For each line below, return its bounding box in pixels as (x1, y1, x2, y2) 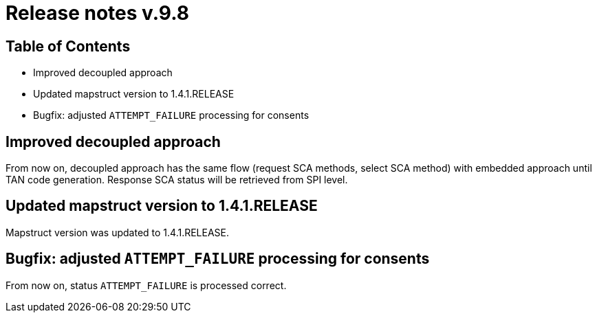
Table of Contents (6, 37, 131, 55)
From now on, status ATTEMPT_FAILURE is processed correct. (6, 279, 287, 291)
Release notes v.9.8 (6, 1, 189, 25)
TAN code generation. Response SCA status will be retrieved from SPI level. (6, 174, 348, 186)
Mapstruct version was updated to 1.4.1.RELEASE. (6, 226, 230, 238)
